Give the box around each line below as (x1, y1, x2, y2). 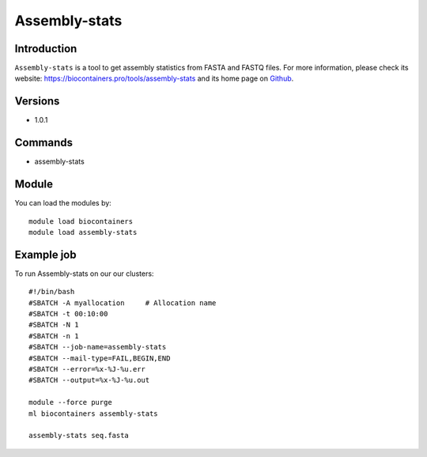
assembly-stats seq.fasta (28, 431, 130, 440)
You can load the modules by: (14, 198, 112, 208)
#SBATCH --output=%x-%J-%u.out (28, 376, 150, 385)
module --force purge (28, 398, 112, 407)
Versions (14, 95, 60, 108)
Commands (14, 136, 74, 149)
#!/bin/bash (28, 287, 75, 296)
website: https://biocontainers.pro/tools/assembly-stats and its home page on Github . (14, 74, 294, 83)
